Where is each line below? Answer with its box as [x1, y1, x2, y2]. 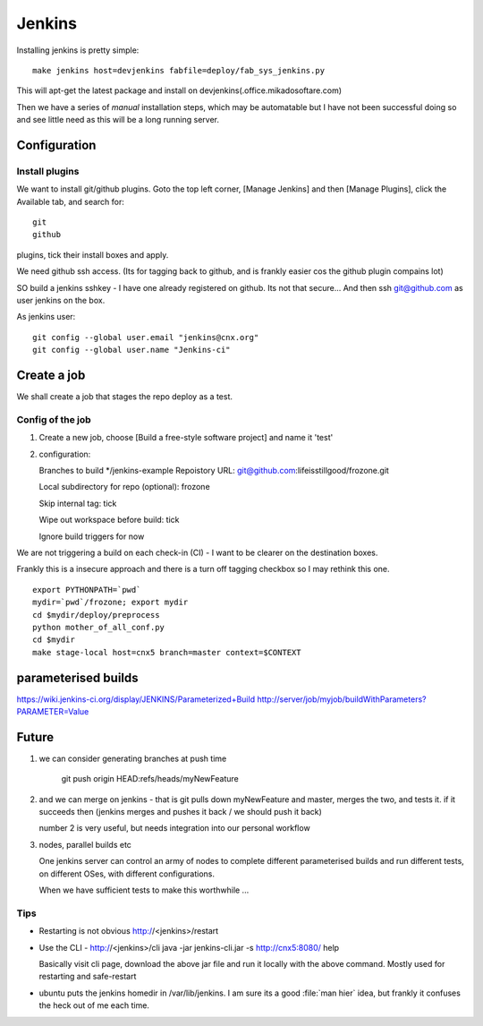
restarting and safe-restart [38, 971, 137, 982]
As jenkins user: [16, 312, 76, 322]
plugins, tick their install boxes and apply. [16, 249, 169, 260]
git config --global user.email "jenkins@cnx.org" [32, 332, 259, 342]
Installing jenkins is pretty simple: [16, 45, 140, 56]
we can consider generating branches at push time [38, 753, 227, 764]
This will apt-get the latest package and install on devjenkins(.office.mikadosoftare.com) [16, 85, 343, 96]
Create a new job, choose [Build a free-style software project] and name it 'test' [38, 432, 334, 443]
